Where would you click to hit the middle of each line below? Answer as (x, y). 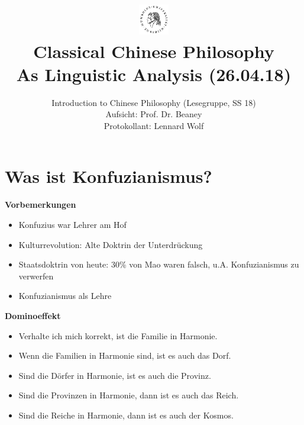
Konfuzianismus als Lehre (65, 296)
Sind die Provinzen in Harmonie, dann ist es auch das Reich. (129, 395)
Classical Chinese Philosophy (154, 51)
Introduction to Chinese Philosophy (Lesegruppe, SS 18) (154, 102)
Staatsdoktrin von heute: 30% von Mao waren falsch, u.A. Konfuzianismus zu (159, 264)
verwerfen (36, 276)
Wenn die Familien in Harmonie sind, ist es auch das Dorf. (125, 355)
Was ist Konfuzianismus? (109, 176)
